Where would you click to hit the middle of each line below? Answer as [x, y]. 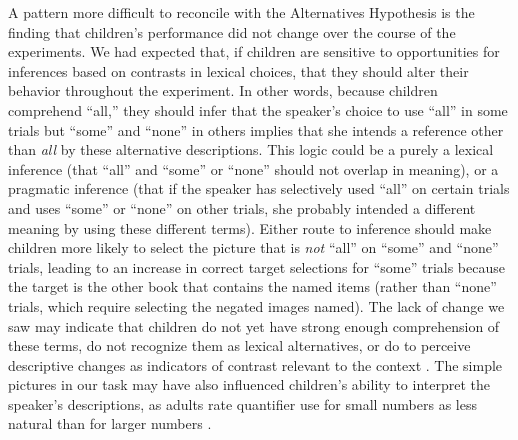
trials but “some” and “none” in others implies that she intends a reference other [256, 129]
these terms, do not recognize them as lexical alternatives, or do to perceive [239, 345]
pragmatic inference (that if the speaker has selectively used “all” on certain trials [259, 188]
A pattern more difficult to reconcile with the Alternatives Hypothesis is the [241, 12]
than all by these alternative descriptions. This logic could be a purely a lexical [251, 149]
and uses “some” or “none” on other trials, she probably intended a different [242, 207]
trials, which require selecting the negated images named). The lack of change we [256, 305]
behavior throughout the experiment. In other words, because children [223, 90]
